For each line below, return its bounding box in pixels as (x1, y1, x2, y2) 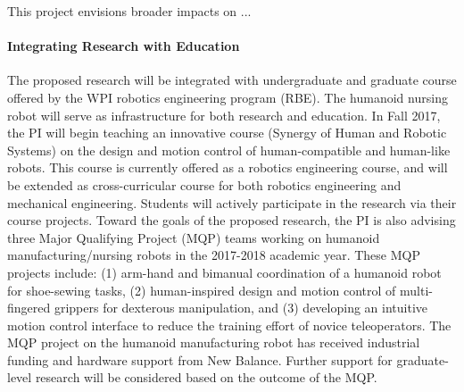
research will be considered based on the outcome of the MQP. (35, 368, 377, 387)
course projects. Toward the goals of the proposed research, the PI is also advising (7, 211, 456, 229)
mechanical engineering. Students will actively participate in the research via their (7, 193, 457, 212)
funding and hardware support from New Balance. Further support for (7, 350, 393, 369)
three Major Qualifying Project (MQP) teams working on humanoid (7, 228, 380, 246)
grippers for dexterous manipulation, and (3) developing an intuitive (54, 298, 427, 317)
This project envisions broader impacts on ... (7, 2, 252, 20)
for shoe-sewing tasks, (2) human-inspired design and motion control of (7, 280, 396, 299)
